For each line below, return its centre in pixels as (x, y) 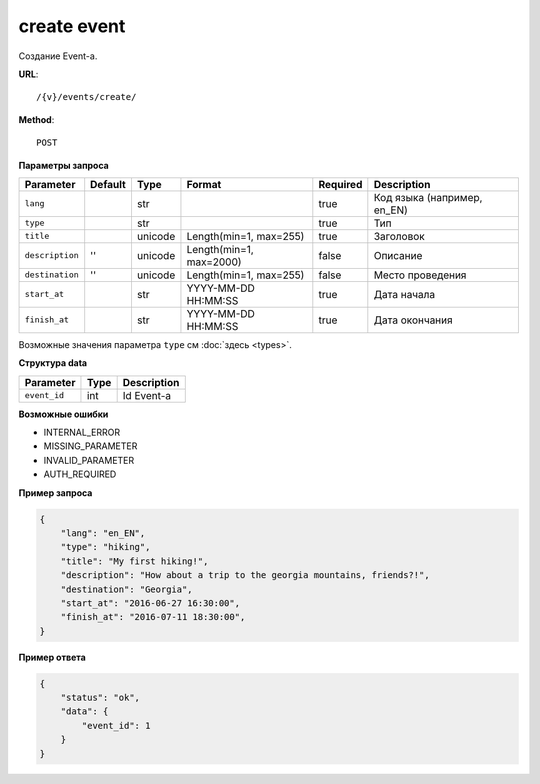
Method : (36, 119)
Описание (398, 255)
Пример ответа (52, 657)
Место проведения (420, 275)
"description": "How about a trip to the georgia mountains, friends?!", (245, 575)
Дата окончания (413, 320)
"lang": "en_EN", (103, 533)
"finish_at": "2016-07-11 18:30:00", (153, 617)
